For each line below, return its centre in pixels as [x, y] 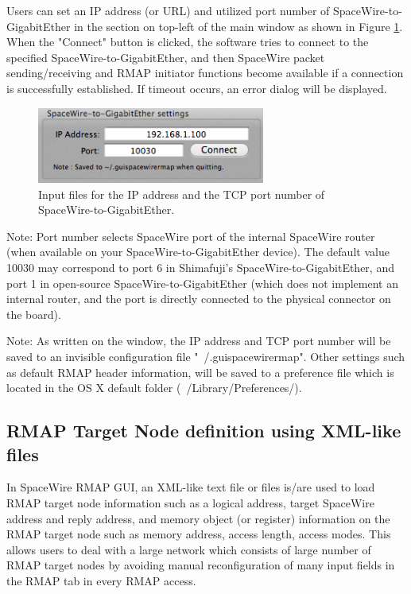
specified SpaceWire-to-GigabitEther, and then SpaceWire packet [166, 57]
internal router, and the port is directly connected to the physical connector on [199, 299]
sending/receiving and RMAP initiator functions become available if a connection [205, 73]
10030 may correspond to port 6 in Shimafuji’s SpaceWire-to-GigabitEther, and [200, 268]
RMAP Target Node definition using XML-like [204, 431]
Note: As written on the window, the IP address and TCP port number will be [199, 341]
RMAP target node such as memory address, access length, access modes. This [199, 534]
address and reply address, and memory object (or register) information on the [198, 518]
